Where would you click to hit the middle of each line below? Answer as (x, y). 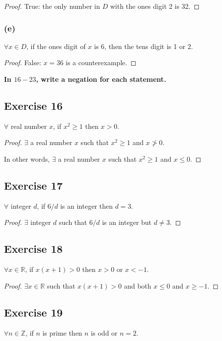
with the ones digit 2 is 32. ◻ (155, 6)
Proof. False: (23, 62)
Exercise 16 (33, 105)
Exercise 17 (33, 185)
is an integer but (127, 222)
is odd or (104, 332)
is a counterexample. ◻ (101, 62)
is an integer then (86, 206)
